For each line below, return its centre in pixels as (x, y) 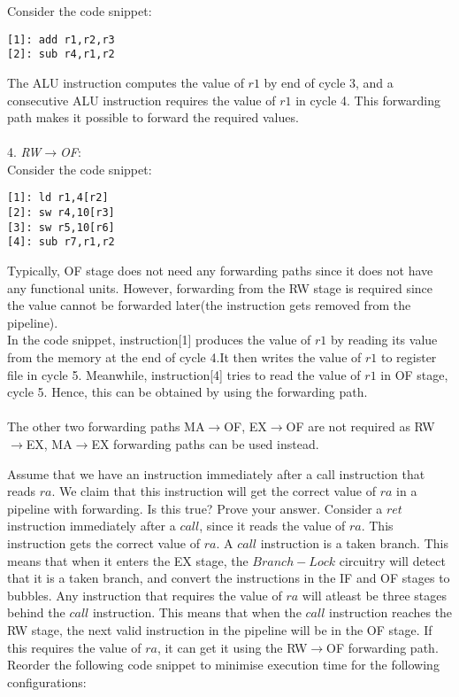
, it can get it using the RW (232, 647)
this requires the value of (74, 647)
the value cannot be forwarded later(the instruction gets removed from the (209, 305)
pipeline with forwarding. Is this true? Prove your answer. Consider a (195, 508)
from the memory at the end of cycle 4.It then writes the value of (184, 357)
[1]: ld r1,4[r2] (58, 198)
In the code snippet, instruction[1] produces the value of (159, 340)
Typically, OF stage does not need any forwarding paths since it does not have (220, 271)
